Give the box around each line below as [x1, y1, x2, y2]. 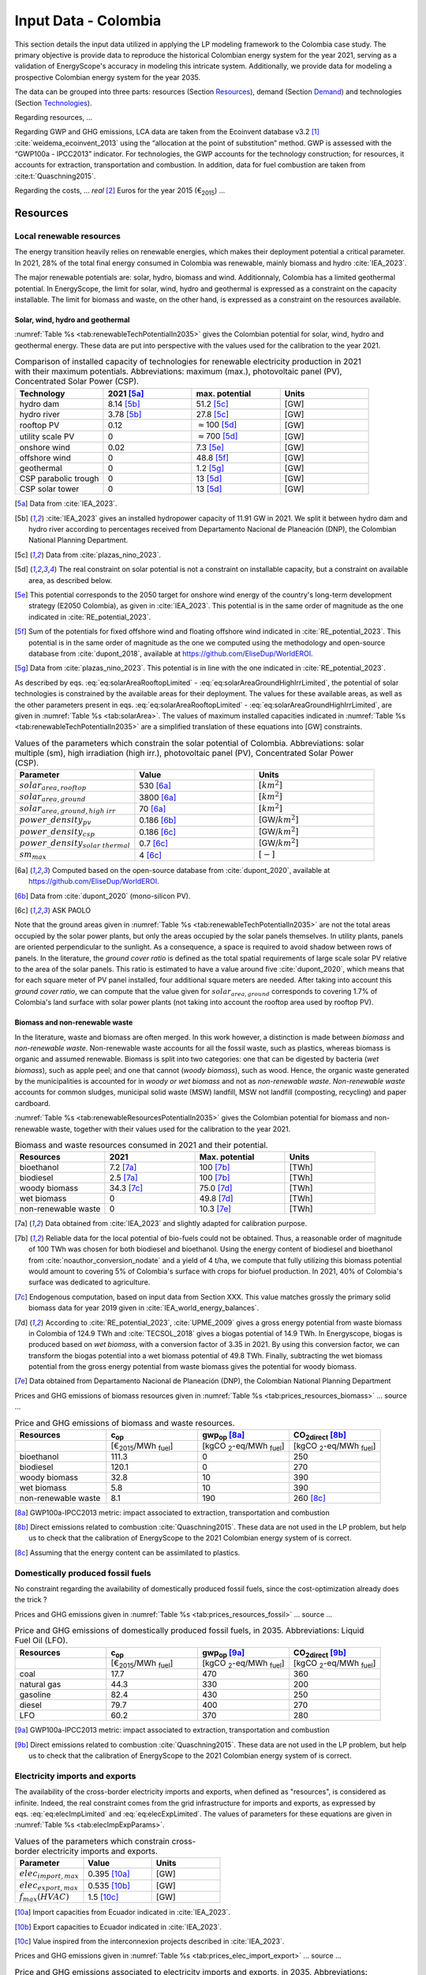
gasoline [19, 1689, 51, 1700]
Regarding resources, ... [14, 112, 93, 122]
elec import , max [19, 1868, 79, 1880]
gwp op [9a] [202, 1647, 245, 1659]
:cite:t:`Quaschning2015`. [14, 171, 96, 181]
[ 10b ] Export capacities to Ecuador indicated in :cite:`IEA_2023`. [14, 1922, 222, 1932]
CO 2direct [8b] [293, 1430, 347, 1442]
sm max [19, 849, 47, 861]
